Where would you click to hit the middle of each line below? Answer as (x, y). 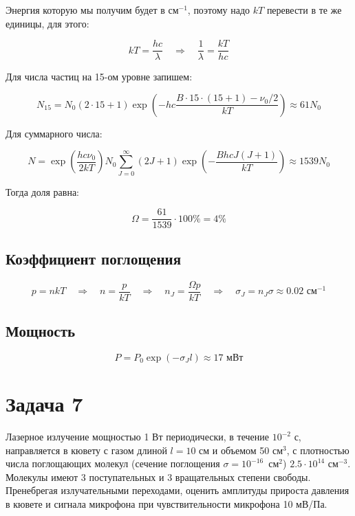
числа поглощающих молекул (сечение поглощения (113, 463)
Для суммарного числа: (54, 133)
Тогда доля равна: (42, 191)
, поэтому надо (219, 10)
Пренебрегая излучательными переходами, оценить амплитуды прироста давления (177, 490)
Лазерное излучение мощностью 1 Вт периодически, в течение (137, 437)
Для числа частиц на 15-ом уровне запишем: (99, 77)
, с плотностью (318, 450)
